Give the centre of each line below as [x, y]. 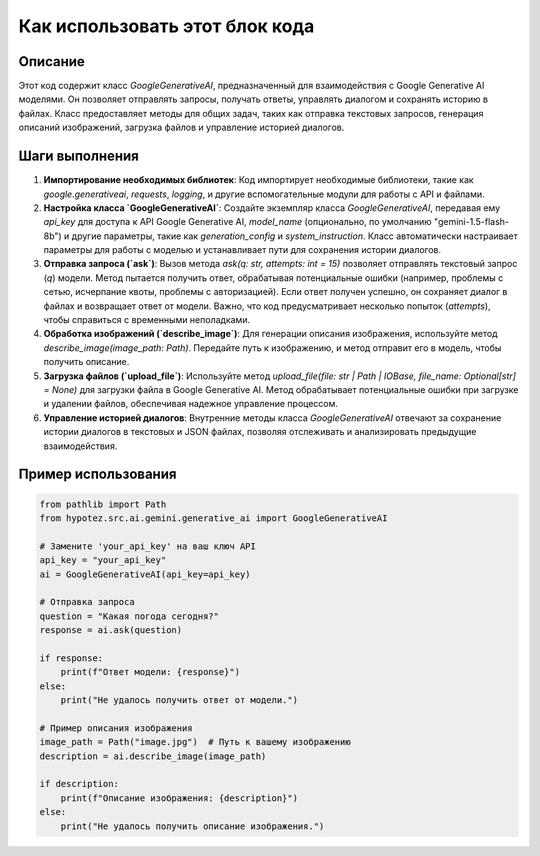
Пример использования [97, 474]
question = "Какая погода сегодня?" [129, 616]
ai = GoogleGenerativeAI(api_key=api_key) [145, 574]
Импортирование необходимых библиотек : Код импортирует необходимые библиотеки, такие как [258, 180]
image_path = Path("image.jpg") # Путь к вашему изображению [195, 742]
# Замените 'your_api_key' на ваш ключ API [148, 546]
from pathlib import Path [103, 504]
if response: [71, 658]
